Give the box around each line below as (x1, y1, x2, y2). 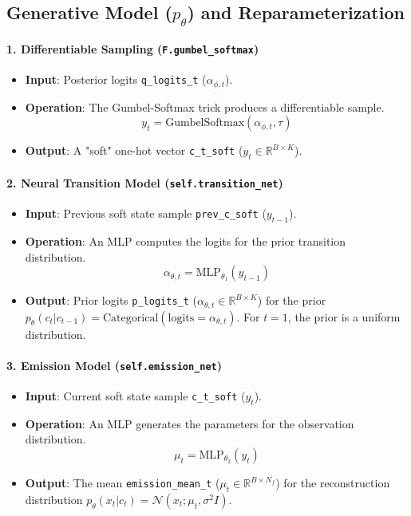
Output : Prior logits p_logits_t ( (25, 292, 197, 309)
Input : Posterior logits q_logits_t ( (25, 71, 207, 88)
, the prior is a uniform (287, 308, 401, 325)
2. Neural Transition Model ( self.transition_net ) (6, 174, 283, 191)
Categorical (103, 312, 159, 324)
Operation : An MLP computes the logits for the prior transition (25, 232, 346, 249)
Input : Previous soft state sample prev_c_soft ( (25, 205, 267, 222)
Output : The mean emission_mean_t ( (25, 475, 220, 491)
